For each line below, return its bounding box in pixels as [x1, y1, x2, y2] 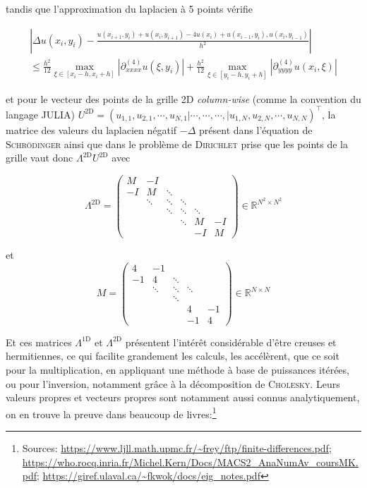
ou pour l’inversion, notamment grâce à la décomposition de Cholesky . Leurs [6, 376, 340, 391]
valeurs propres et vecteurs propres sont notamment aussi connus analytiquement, [6, 390, 360, 405]
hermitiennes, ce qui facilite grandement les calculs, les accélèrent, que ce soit [6, 348, 339, 363]
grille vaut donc [6, 150, 73, 165]
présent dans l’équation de [199, 122, 313, 137]
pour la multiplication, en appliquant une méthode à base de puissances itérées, [6, 362, 349, 377]
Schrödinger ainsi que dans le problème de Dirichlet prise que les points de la [6, 136, 348, 151]
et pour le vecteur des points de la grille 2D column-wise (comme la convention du [6, 91, 361, 106]
